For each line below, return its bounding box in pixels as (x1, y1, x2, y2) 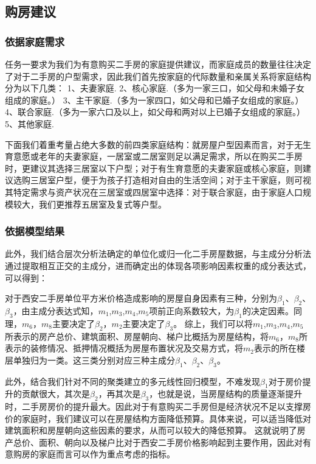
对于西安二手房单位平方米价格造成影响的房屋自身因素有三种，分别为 (5, 292, 277, 304)
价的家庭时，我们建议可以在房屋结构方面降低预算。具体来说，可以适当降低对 (5, 412, 311, 424)
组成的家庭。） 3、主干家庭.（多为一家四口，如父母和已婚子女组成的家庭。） (5, 93, 304, 106)
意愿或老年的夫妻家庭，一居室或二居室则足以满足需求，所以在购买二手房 (13, 150, 303, 163)
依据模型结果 (5, 223, 65, 239)
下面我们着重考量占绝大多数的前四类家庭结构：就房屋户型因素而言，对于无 (5, 138, 303, 150)
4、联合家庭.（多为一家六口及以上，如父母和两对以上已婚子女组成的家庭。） (5, 105, 305, 118)
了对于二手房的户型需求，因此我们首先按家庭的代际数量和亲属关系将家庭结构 (5, 69, 311, 82)
